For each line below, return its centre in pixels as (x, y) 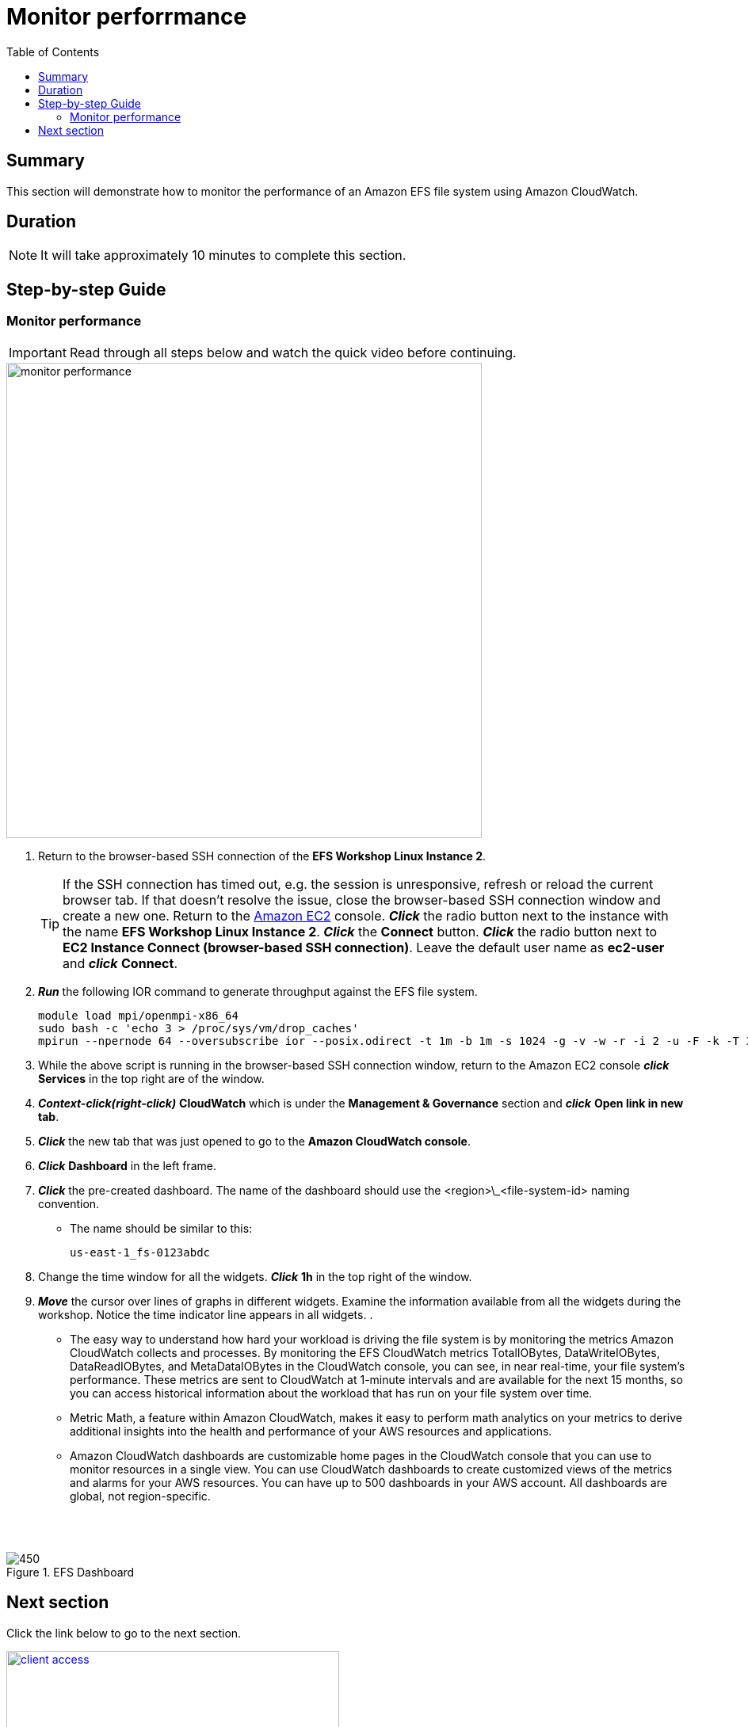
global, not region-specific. (140, 1496)
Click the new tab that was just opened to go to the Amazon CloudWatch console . (255, 1141)
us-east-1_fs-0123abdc (140, 1252)
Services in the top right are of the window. (151, 1078)
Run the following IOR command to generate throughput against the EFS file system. (258, 991)
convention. (69, 1203)
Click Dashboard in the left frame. (127, 1165)
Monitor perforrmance (127, 17)
